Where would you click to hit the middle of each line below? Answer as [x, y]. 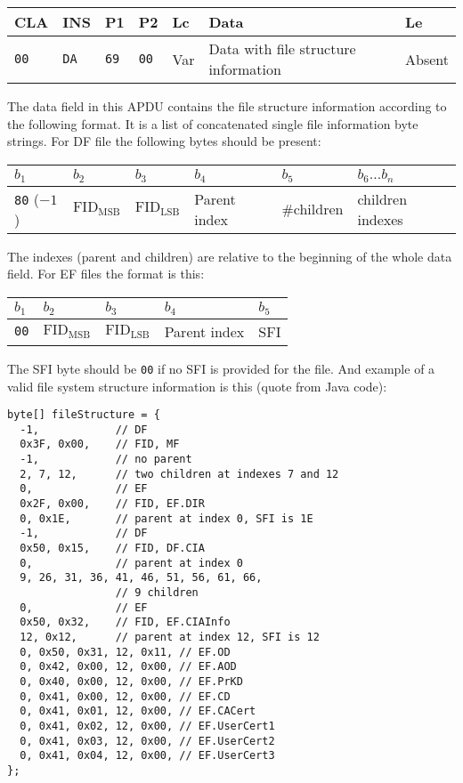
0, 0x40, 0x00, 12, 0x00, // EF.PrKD [131, 681]
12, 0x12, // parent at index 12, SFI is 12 [170, 637]
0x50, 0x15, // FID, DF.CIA [112, 548]
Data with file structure [282, 48]
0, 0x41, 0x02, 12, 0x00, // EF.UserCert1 [147, 726]
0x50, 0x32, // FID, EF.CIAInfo [125, 622]
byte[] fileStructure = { [84, 415]
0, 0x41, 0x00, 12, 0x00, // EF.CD [125, 696]
